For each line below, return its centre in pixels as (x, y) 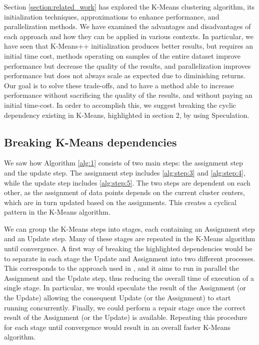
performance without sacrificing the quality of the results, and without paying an (128, 95)
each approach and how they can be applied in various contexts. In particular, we (129, 36)
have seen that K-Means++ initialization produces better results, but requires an (129, 46)
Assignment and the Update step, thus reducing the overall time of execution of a (129, 278)
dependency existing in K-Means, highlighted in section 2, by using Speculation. (127, 115)
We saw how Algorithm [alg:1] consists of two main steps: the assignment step (123, 163)
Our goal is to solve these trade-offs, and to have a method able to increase (119, 85)
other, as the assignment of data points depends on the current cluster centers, (124, 192)
